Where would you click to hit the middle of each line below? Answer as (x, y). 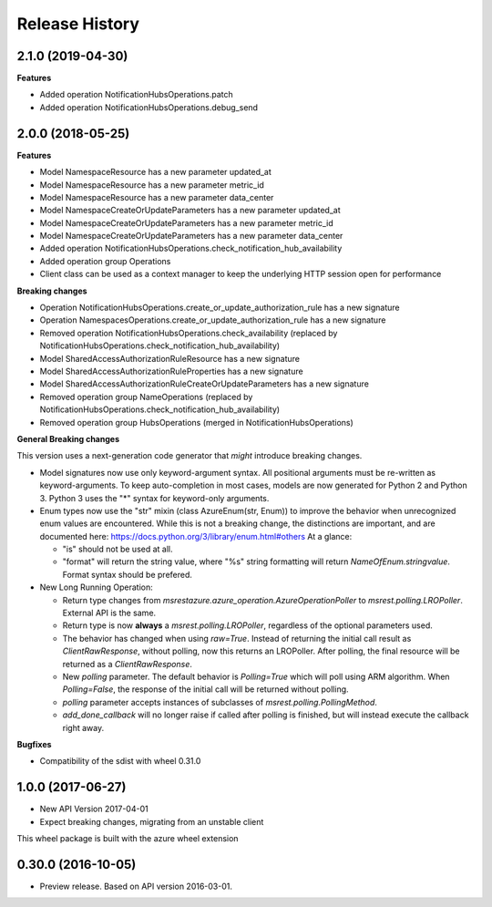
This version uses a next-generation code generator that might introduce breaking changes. (190, 456)
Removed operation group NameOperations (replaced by (146, 397)
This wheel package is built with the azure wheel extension (128, 839)
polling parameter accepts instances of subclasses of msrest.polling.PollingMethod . (220, 702)
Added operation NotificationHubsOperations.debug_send (149, 107)
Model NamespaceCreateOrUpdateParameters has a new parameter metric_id (187, 222)
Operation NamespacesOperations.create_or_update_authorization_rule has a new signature (213, 320)
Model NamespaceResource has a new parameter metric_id (152, 185)
